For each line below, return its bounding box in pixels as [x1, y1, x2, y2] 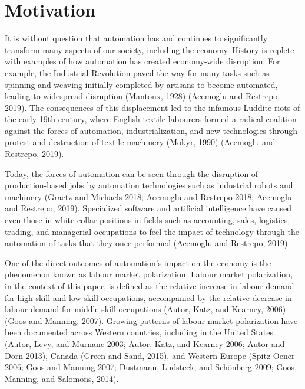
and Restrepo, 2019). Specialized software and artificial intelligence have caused [5, 202, 292, 214]
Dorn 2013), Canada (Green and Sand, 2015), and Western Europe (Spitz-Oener [5, 349, 295, 361]
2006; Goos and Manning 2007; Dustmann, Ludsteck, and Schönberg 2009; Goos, [5, 361, 297, 373]
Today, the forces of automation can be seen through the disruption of [5, 167, 258, 179]
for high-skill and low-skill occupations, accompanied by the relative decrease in [5, 291, 292, 303]
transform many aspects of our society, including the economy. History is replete [5, 43, 294, 55]
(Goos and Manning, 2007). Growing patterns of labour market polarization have [5, 314, 298, 326]
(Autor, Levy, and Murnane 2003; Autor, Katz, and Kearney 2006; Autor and [5, 337, 285, 349]
